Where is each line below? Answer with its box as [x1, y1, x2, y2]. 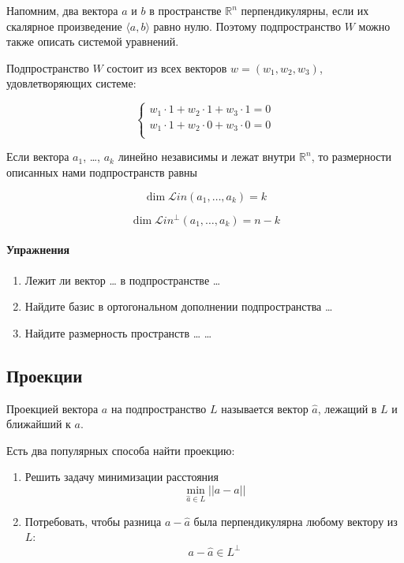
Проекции [6, 363, 83, 387]
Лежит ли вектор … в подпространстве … [24, 271, 221, 288]
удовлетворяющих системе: [6, 75, 137, 91]
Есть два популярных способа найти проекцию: [6, 442, 235, 458]
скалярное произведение [6, 17, 122, 34]
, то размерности [311, 148, 392, 165]
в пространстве [149, 2, 222, 18]
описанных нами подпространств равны [6, 164, 197, 181]
